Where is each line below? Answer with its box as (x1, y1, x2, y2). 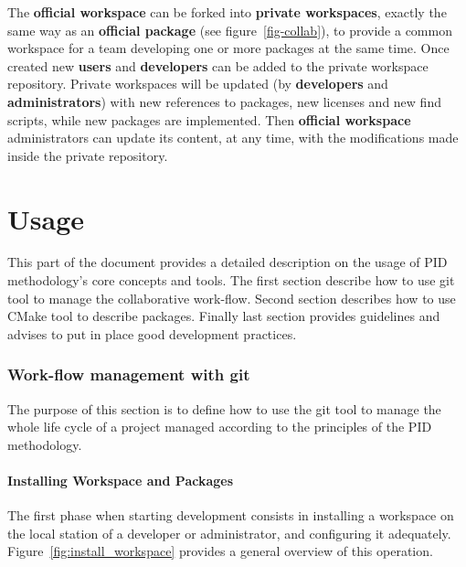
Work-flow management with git (7, 363, 250, 386)
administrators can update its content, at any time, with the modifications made (7, 128, 459, 147)
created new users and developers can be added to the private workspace (7, 56, 429, 75)
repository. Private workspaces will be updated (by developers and (7, 74, 388, 93)
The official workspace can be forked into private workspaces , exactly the (7, 3, 447, 21)
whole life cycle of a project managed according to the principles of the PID (7, 417, 432, 436)
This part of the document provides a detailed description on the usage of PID (7, 252, 448, 272)
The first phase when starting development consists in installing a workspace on (7, 506, 454, 525)
